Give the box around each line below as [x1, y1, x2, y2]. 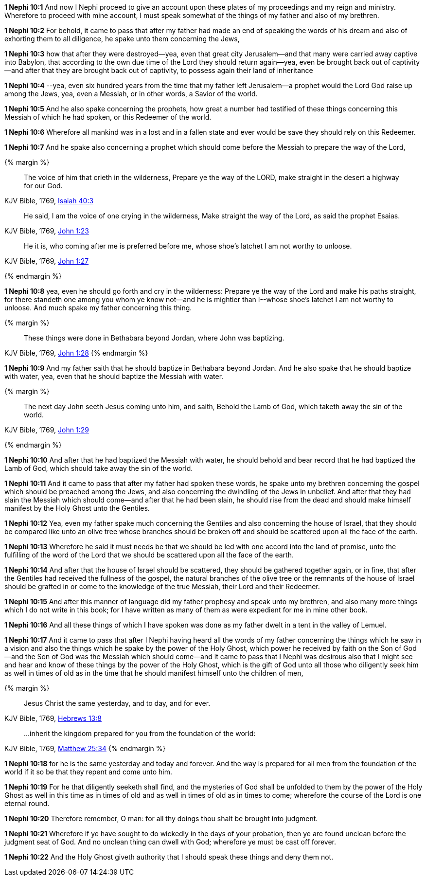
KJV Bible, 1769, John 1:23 [4, 227, 89, 235]
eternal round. [4, 799, 50, 808]
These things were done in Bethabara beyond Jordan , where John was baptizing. [24, 334, 284, 342]
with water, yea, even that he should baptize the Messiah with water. [4, 372, 224, 380]
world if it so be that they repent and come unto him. [4, 768, 173, 776]
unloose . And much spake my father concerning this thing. [4, 304, 192, 312]
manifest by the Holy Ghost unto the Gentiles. [4, 504, 150, 512]
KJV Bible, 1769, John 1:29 [4, 426, 89, 434]
